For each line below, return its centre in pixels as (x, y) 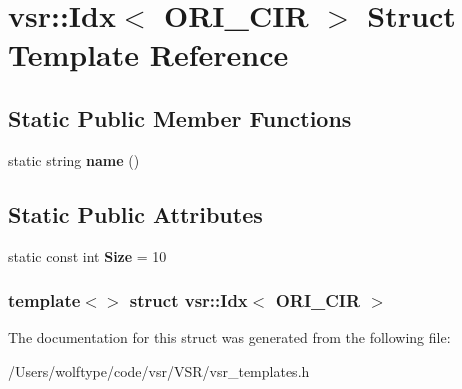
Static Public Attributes (135, 213)
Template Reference (148, 54)
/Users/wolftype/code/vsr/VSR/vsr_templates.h (159, 370)
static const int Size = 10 (87, 255)
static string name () (74, 159)
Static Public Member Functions (180, 117)
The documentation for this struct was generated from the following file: (229, 337)
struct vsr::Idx (188, 300)
